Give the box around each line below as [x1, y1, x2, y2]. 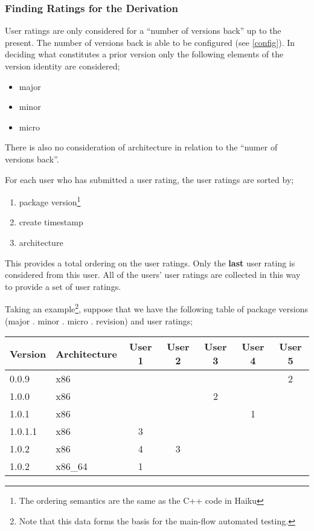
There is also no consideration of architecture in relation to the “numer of [5, 141, 278, 153]
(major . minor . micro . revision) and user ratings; [5, 314, 193, 327]
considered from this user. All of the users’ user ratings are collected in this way [5, 268, 301, 281]
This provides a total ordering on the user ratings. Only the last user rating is [5, 256, 295, 269]
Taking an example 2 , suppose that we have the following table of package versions [5, 301, 309, 315]
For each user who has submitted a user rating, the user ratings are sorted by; [5, 173, 294, 185]
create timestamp [19, 216, 83, 228]
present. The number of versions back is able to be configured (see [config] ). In [5, 36, 295, 48]
